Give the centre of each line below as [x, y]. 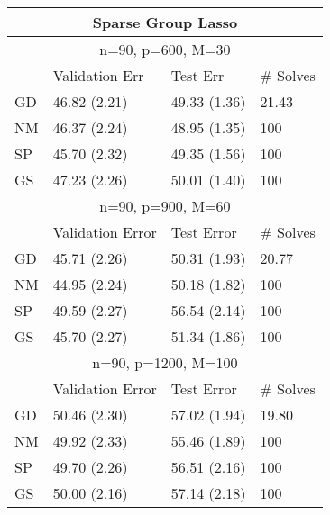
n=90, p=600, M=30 [165, 49]
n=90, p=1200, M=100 [165, 362]
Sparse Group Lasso [165, 22]
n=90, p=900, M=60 [165, 206]
